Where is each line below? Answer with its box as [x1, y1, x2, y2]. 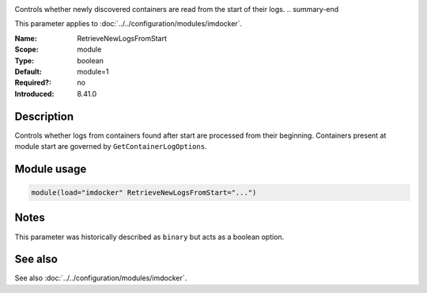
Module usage [14, 162, 87, 176]
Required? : [14, 78, 51, 87]
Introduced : [14, 89, 55, 98]
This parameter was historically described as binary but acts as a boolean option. [14, 232, 285, 242]
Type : [14, 55, 35, 65]
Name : [14, 33, 37, 43]
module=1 [77, 67, 110, 76]
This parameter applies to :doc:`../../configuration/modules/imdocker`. [14, 19, 243, 29]
